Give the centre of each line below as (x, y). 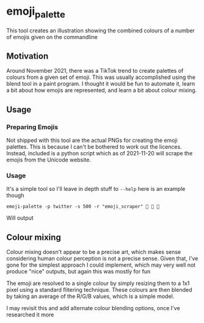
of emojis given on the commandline (52, 37)
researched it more (30, 315)
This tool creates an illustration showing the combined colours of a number (101, 30)
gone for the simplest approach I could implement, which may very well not (101, 265)
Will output (20, 218)
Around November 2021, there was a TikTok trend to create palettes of (95, 71)
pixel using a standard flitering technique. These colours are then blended (99, 290)
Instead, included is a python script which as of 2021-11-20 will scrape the (100, 154)
